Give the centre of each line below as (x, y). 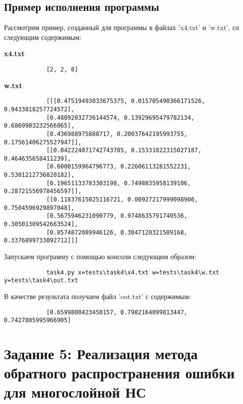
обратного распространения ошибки (120, 373)
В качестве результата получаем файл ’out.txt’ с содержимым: (98, 296)
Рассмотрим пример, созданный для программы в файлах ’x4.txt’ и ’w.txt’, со (121, 27)
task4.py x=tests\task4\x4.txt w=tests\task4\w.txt (133, 272)
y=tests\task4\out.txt (41, 281)
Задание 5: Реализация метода (101, 353)
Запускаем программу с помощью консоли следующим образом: (100, 256)
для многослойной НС (75, 392)
